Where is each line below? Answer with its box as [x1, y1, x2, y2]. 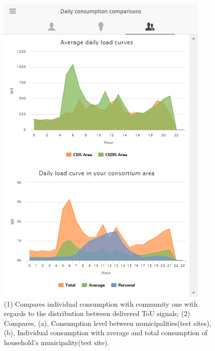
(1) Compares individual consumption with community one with [4, 298, 198, 309]
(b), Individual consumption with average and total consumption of [4, 327, 208, 338]
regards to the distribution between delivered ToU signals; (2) [4, 308, 190, 319]
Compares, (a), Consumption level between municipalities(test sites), [4, 318, 212, 328]
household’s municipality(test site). [4, 337, 109, 347]
